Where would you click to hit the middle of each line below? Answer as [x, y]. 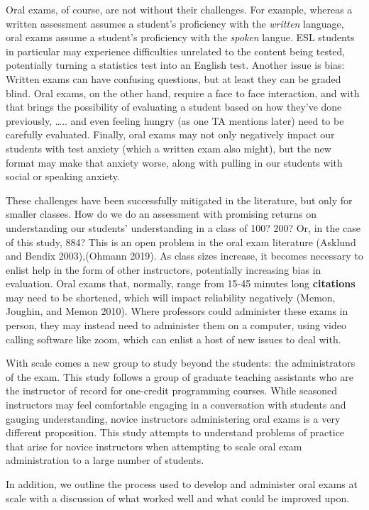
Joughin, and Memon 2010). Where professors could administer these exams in [177, 311]
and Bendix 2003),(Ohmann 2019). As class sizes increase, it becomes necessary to [184, 256]
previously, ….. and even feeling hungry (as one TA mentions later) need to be [175, 120]
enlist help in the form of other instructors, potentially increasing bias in [164, 269]
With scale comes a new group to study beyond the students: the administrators [181, 363]
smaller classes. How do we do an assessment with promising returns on [161, 214]
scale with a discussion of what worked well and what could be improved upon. [178, 498]
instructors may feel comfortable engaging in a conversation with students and [176, 405]
